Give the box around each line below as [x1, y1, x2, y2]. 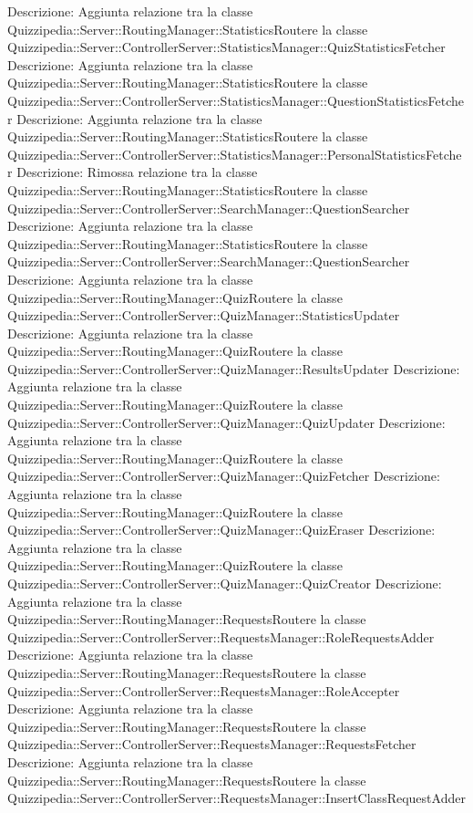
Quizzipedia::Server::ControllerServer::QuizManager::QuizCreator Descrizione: [7, 574, 442, 592]
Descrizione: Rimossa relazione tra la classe [16, 162, 258, 182]
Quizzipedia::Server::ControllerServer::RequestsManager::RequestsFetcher [7, 735, 416, 754]
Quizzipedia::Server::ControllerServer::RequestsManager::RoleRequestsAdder [7, 627, 435, 646]
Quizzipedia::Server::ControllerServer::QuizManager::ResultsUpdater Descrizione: [7, 359, 460, 378]
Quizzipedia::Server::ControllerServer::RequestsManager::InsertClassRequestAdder [7, 788, 466, 808]
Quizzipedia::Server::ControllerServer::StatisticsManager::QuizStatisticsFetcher [7, 37, 446, 57]
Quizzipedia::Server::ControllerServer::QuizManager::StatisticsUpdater [7, 306, 400, 325]
